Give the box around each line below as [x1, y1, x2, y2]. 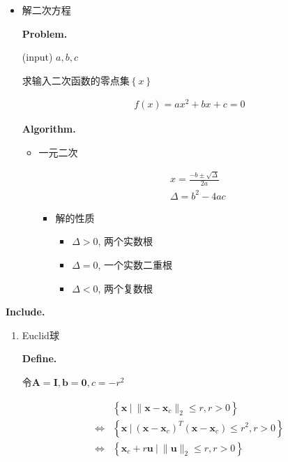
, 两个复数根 [98, 281, 153, 295]
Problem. [22, 26, 68, 40]
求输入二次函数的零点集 [22, 73, 130, 87]
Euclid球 [22, 327, 59, 342]
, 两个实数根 [98, 234, 153, 248]
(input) [22, 50, 53, 64]
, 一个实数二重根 [98, 257, 173, 271]
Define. [22, 351, 57, 366]
